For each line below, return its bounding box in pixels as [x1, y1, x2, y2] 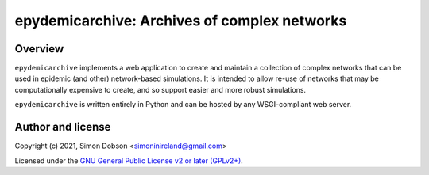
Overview [14, 42, 64, 55]
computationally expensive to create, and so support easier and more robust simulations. [14, 85, 306, 94]
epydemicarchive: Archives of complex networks [14, 12, 347, 29]
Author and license [14, 120, 111, 134]
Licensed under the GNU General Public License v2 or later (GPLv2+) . [14, 155, 244, 165]
